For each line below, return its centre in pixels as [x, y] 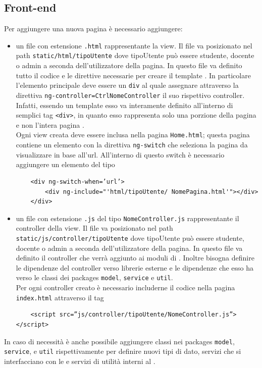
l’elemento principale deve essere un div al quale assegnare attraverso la [127, 85]
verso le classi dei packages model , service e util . [94, 277]
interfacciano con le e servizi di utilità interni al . [80, 361]
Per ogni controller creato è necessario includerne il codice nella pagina [125, 287]
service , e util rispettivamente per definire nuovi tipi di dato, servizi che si [123, 351]
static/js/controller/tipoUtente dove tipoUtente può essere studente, [130, 238]
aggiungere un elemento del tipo [65, 164]
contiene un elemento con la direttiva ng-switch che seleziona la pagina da [132, 145]
